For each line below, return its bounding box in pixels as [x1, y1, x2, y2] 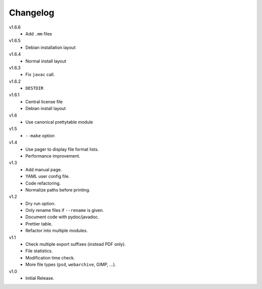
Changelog [9, 7, 54, 18]
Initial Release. [25, 275, 54, 281]
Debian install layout [25, 106, 66, 112]
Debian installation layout [25, 44, 76, 50]
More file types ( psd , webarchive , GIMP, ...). [25, 262, 116, 268]
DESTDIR [25, 85, 44, 91]
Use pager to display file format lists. [25, 146, 99, 152]
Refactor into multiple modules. [25, 228, 88, 234]
